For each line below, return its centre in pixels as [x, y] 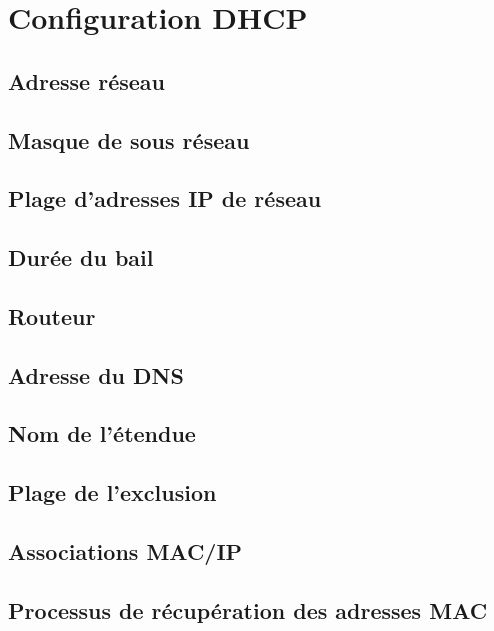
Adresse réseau [86, 80]
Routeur [52, 315]
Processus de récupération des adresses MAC [248, 609]
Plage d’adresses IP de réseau [165, 198]
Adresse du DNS [96, 374]
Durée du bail [81, 257]
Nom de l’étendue [102, 433]
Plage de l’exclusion [112, 492]
